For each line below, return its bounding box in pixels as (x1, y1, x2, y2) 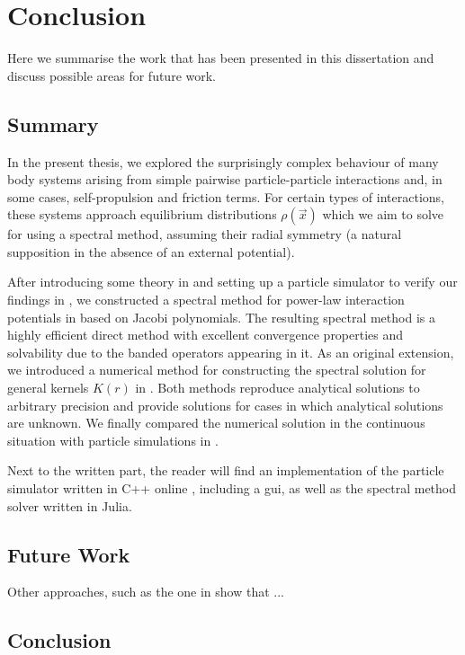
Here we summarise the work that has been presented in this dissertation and (7, 49, 434, 67)
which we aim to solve (322, 205, 444, 224)
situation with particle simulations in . (7, 430, 219, 449)
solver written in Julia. (7, 496, 132, 515)
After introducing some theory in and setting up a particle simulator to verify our (7, 272, 458, 291)
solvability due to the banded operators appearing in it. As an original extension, (7, 342, 454, 361)
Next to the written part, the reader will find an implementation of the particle (7, 461, 444, 480)
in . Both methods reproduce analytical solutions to (135, 378, 420, 397)
